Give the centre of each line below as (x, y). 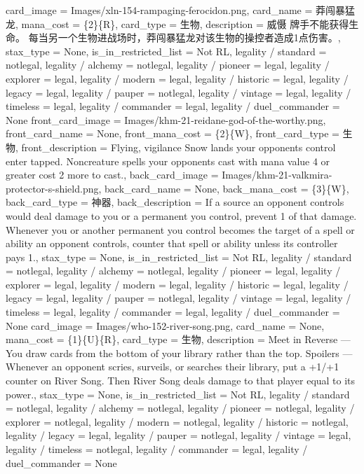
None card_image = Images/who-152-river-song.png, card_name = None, (165, 325)
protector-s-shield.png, (54, 188)
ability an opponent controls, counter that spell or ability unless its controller (172, 243)
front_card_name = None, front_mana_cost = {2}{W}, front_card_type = (173, 133)
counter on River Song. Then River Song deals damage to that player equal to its (181, 381)
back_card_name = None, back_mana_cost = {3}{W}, (227, 188)
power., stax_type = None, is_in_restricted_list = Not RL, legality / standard (178, 394)
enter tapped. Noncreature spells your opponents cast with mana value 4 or (168, 161)
